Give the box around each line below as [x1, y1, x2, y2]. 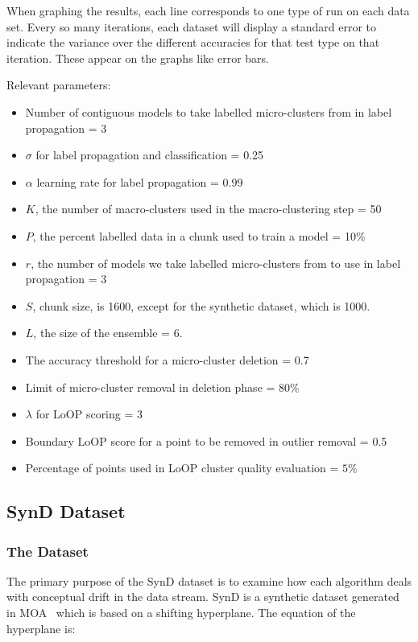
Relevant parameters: [6, 76, 111, 93]
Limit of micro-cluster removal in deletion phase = [25, 378, 275, 395]
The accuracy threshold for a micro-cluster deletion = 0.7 [25, 351, 309, 368]
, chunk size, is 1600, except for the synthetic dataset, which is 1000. [32, 297, 370, 314]
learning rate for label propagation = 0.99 [36, 173, 243, 190]
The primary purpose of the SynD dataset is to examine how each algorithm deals [6, 572, 412, 589]
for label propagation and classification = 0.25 [35, 146, 264, 163]
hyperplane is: [6, 619, 76, 636]
